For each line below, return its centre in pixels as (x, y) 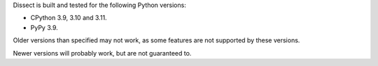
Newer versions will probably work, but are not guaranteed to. (102, 53)
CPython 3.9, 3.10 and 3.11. (69, 18)
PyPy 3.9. (44, 27)
